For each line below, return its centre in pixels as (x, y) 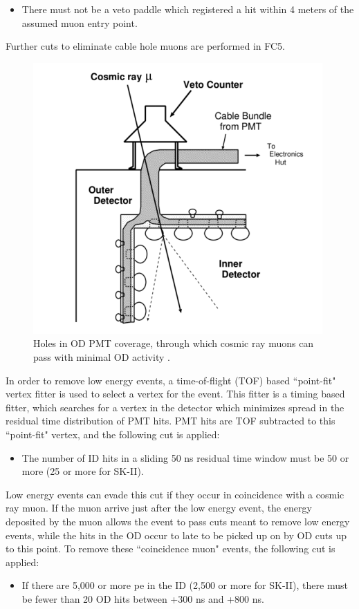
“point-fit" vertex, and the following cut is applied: (113, 434)
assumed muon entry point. (80, 22)
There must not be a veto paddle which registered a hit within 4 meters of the (188, 9)
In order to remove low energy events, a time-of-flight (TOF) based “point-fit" (171, 380)
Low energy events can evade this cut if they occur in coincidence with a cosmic (175, 494)
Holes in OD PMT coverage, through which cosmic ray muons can (174, 343)
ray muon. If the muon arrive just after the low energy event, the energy (159, 508)
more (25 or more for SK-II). (83, 471)
